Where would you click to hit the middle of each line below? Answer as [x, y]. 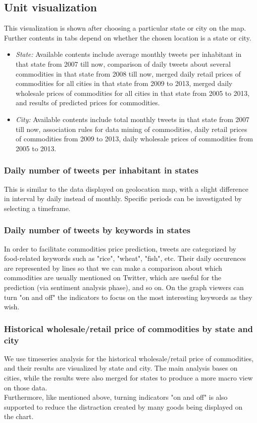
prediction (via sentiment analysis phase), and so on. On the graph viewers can [124, 287]
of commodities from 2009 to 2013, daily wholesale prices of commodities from [134, 139]
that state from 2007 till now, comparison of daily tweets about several [123, 63]
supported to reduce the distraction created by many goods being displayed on [123, 406]
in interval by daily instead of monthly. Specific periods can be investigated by [123, 198]
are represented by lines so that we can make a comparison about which [113, 268]
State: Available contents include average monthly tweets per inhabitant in [128, 54]
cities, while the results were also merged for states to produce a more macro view [128, 378]
